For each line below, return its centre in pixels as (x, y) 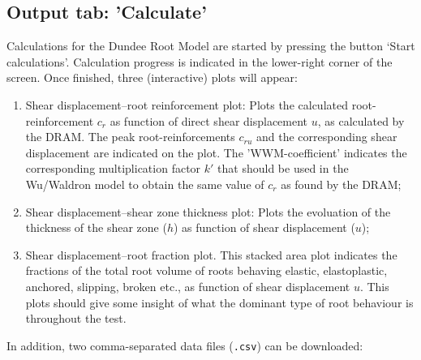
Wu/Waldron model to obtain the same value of (145, 184)
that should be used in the (283, 168)
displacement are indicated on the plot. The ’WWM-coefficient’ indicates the (216, 152)
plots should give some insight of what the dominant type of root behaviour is (219, 302)
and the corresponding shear (327, 137)
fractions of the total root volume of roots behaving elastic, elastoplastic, (206, 270)
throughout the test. (76, 318)
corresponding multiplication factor (113, 168)
